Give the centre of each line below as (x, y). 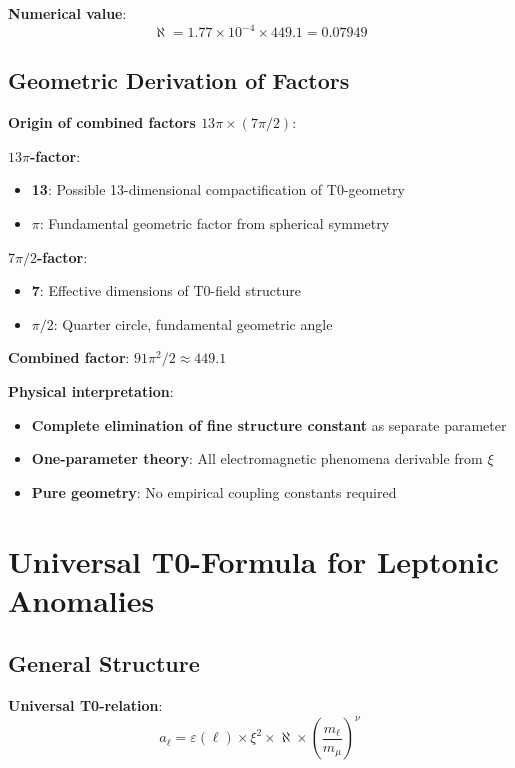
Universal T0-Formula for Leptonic (253, 560)
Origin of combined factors (102, 122)
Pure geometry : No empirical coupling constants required (214, 491)
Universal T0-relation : (85, 705)
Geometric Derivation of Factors (179, 80)
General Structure (104, 663)
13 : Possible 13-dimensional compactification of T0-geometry (218, 189)
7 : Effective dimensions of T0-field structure (166, 290)
